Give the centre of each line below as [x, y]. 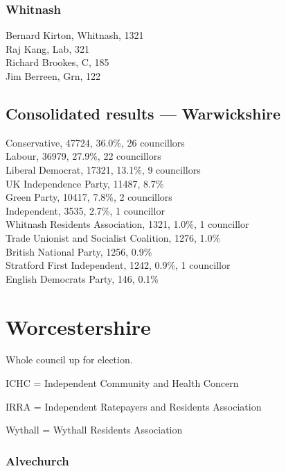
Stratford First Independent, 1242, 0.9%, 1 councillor [118, 265]
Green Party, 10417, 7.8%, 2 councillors [89, 197]
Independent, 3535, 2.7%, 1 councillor [85, 210]
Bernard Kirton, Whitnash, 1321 [75, 35]
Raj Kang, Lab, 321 [47, 48]
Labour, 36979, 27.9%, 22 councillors [83, 156]
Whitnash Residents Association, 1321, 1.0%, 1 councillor [127, 224]
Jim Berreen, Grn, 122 [53, 76]
